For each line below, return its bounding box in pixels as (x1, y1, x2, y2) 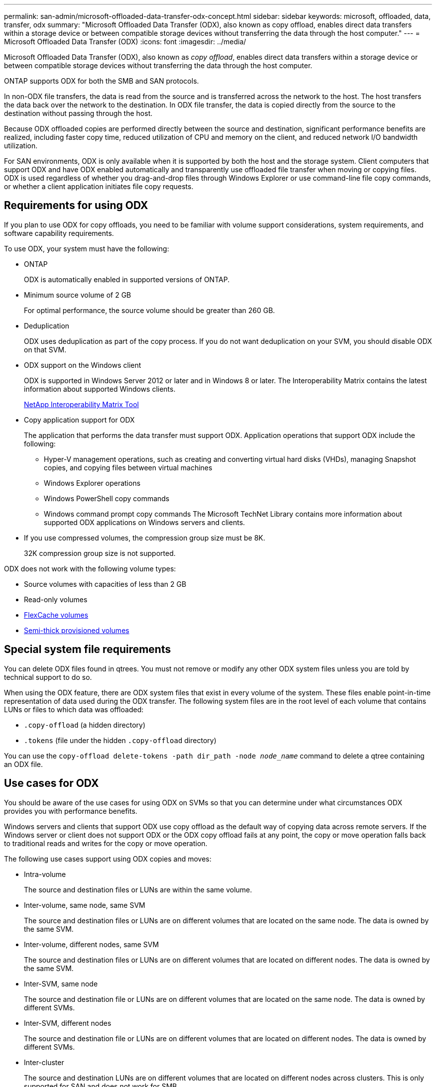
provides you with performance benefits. (4, 806, 137, 815)
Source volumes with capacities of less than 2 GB (24, 579, 187, 588)
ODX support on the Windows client (24, 360, 141, 369)
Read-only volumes (24, 595, 88, 604)
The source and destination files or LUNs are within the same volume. (24, 885, 252, 894)
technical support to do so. (4, 672, 92, 681)
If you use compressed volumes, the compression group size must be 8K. (24, 533, 265, 542)
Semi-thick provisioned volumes (24, 626, 129, 635)
